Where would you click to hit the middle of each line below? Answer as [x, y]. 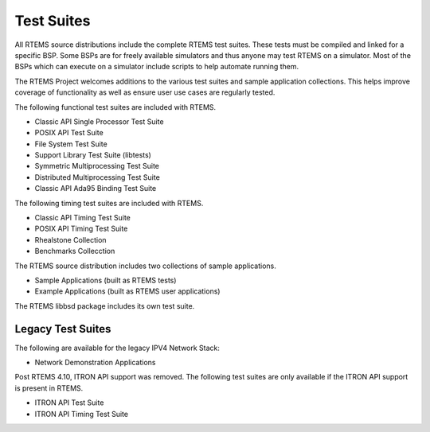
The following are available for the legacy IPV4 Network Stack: [117, 348]
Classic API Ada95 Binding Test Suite [96, 189]
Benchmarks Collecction [75, 251]
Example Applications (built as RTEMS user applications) [127, 291]
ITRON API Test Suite [69, 403]
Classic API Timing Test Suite [83, 218]
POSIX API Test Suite [69, 133]
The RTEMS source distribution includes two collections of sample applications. [145, 266]
